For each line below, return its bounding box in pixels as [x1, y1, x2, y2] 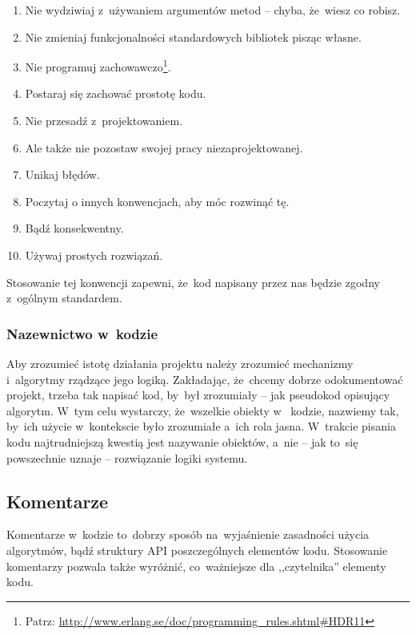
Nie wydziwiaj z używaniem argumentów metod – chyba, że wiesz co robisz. [25, 2, 401, 18]
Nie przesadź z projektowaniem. [25, 112, 182, 129]
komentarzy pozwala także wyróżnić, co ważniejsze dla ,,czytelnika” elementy [6, 557, 386, 574]
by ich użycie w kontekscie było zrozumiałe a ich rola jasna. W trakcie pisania [6, 418, 396, 435]
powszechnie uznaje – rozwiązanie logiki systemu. [6, 449, 248, 466]
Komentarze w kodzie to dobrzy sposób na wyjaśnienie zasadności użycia [6, 526, 370, 543]
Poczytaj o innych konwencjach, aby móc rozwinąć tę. [25, 192, 290, 209]
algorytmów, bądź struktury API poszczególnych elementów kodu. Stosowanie [6, 541, 388, 558]
